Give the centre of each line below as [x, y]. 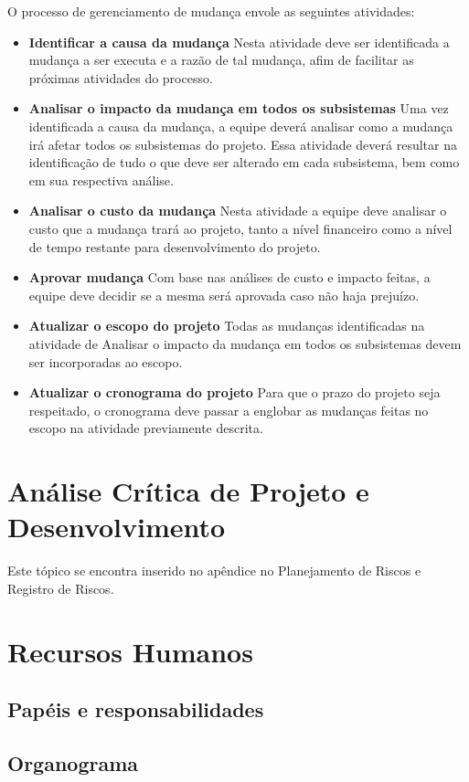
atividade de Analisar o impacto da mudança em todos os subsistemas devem [245, 343]
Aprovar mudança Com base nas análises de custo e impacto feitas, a [229, 277]
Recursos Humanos [130, 651]
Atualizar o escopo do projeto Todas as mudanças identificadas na [227, 326]
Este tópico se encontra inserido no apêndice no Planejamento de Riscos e [214, 571]
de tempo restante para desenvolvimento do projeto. [175, 246]
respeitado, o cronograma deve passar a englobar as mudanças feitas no [229, 410]
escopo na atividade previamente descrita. [146, 428]
